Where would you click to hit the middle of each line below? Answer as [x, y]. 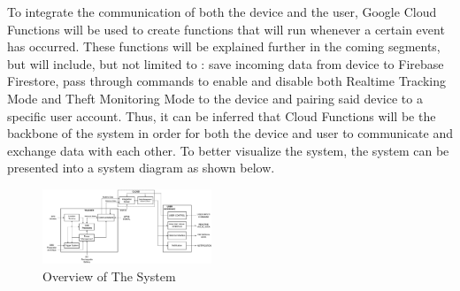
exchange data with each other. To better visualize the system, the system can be [228, 150]
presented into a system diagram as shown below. [141, 168]
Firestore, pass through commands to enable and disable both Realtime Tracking [226, 81]
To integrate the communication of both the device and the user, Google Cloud [222, 11]
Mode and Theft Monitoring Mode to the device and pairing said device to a [215, 98]
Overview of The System [109, 276]
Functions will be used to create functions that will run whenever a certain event [226, 29]
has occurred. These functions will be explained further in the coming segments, [224, 46]
